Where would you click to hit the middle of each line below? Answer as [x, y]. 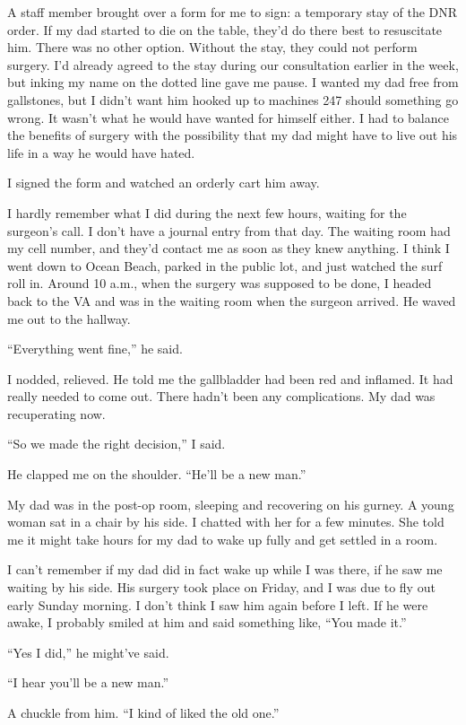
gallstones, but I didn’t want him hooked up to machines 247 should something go [233, 99]
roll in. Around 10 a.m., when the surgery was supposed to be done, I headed [220, 283]
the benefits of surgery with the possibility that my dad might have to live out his [233, 135]
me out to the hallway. [69, 318]
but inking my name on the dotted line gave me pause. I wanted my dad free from [233, 82]
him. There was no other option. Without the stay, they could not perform [212, 47]
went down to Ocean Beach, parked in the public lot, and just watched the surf [225, 265]
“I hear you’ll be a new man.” [88, 682]
